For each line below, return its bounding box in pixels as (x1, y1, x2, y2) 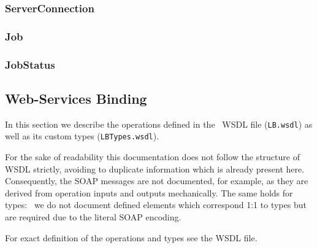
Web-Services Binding (5, 88, 147, 107)
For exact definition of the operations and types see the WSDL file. (5, 231, 258, 244)
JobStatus (5, 56, 55, 72)
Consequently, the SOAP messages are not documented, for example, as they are (5, 174, 308, 187)
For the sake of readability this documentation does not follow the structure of (5, 150, 300, 163)
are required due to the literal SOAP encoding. (5, 211, 181, 223)
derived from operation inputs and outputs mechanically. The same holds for (5, 186, 293, 199)
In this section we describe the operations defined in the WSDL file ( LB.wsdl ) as (5, 117, 313, 130)
